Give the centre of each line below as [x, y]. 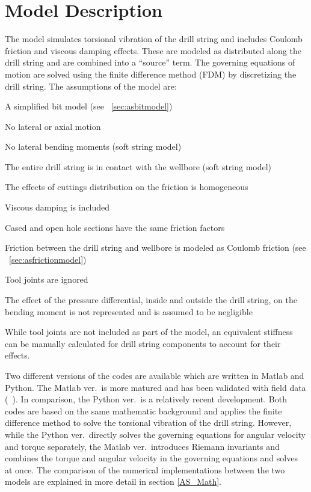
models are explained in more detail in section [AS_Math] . [113, 481]
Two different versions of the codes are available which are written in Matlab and [155, 375]
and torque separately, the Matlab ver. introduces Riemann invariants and [142, 446]
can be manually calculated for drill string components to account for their [143, 343]
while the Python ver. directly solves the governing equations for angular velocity [155, 434]
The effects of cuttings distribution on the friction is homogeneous [127, 187]
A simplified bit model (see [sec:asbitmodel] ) [89, 106]
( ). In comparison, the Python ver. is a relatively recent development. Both [146, 399]
